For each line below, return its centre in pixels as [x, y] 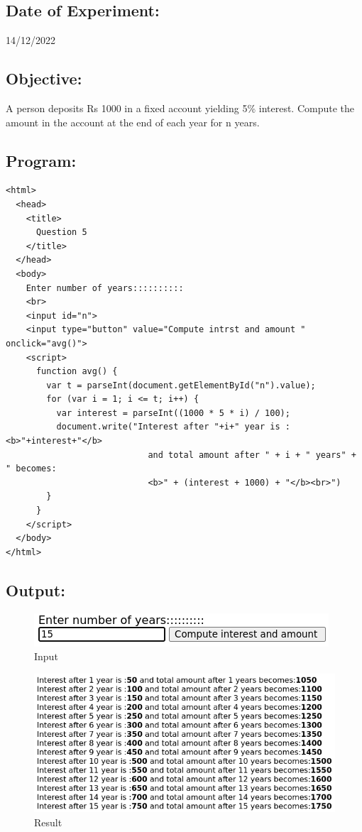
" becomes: [31, 469]
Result [48, 822]
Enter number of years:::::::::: [105, 288]
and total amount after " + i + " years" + [252, 455]
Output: [35, 590]
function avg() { [77, 372]
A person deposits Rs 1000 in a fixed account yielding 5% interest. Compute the [180, 108]
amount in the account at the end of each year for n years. [133, 122]
